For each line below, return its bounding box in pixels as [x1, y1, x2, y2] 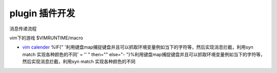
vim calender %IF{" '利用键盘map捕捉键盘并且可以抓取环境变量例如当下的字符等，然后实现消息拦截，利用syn [22, 44, 253, 51]
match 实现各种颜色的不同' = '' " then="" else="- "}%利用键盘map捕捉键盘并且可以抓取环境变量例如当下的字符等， [22, 51, 265, 57]
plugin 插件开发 [9, 8, 75, 19]
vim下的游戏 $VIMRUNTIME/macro [9, 35, 83, 41]
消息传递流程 [9, 26, 37, 32]
